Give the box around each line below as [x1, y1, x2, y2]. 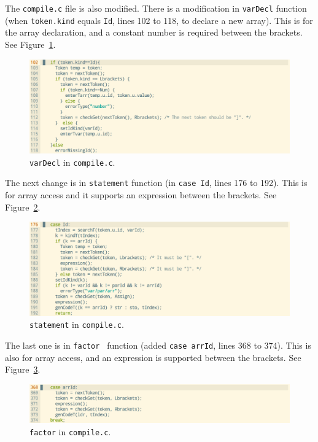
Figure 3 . [5, 363, 41, 376]
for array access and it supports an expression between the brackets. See [5, 188, 277, 201]
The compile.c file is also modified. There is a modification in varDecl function [5, 2, 307, 14]
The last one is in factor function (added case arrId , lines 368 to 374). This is [5, 339, 311, 352]
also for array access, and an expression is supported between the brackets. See [5, 351, 301, 363]
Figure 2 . [5, 200, 41, 213]
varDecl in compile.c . [29, 155, 115, 168]
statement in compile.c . [29, 318, 124, 331]
